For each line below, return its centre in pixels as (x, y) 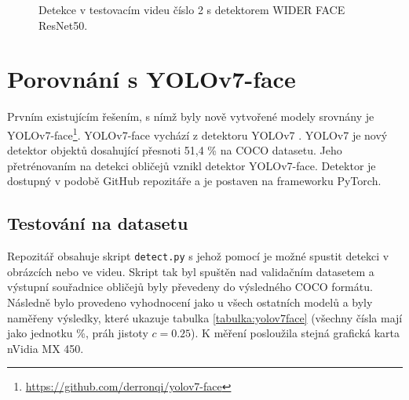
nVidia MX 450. (46, 348)
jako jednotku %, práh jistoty (78, 333)
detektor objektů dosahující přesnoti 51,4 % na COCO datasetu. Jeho (175, 150)
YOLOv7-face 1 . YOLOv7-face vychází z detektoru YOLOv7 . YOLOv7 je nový (197, 133)
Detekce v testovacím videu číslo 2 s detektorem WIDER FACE (192, 9)
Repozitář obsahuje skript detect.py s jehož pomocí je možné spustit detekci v (198, 256)
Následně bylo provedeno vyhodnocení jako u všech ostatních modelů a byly (190, 302)
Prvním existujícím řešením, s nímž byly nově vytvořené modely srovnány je (191, 116)
